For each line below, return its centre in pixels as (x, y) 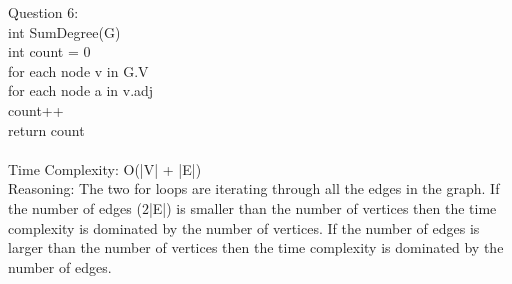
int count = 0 (49, 51)
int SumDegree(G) (64, 31)
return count (46, 129)
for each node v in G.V (78, 70)
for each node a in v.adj (81, 90)
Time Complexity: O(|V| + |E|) (105, 168)
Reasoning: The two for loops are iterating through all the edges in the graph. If (254, 188)
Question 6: (43, 12)
